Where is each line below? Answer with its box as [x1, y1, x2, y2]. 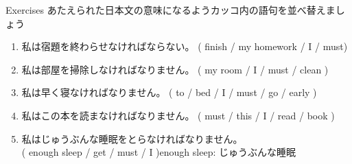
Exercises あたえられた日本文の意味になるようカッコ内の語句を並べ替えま [5, 3, 336, 16]
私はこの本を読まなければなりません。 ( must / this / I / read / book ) [21, 108, 335, 122]
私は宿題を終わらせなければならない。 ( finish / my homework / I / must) [21, 39, 348, 54]
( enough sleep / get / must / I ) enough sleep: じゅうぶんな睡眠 [21, 145, 296, 159]
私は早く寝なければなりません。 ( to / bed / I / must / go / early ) [21, 85, 317, 99]
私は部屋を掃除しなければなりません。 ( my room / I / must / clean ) [21, 62, 329, 76]
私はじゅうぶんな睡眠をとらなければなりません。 [21, 131, 243, 145]
